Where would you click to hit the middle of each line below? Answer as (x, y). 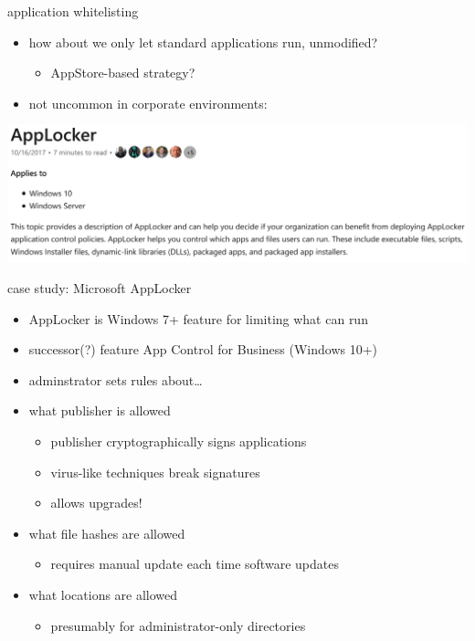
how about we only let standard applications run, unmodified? (203, 42)
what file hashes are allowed (107, 533)
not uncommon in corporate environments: (148, 103)
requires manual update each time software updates (195, 564)
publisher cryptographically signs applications (179, 441)
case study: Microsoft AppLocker (100, 288)
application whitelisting (73, 11)
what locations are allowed (103, 595)
